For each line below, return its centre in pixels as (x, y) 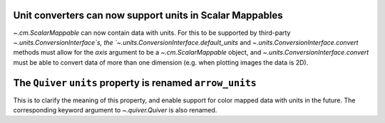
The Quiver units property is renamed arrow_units (135, 83)
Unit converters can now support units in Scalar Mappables (148, 15)
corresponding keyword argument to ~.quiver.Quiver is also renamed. (115, 109)
